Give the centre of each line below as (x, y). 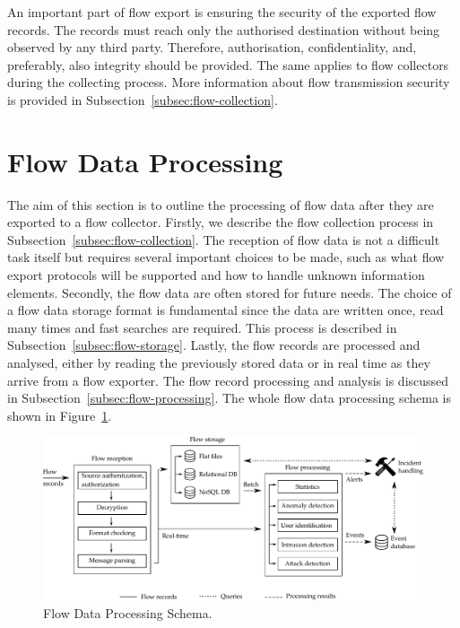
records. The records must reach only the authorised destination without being (224, 29)
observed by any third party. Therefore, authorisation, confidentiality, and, (212, 47)
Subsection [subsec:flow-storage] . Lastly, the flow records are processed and (214, 345)
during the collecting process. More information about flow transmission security (229, 82)
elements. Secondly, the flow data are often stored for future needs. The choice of (230, 292)
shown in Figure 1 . (60, 415)
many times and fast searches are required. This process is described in (202, 327)
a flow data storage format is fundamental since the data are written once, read (226, 310)
